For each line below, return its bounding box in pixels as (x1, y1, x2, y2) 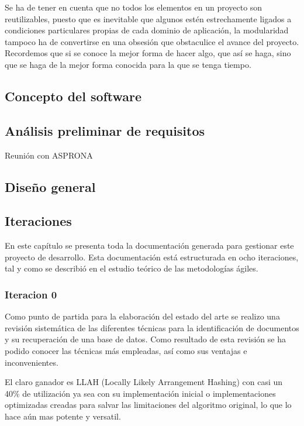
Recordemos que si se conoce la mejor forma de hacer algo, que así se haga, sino (5, 47, 291, 59)
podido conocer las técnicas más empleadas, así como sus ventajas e (5, 344, 247, 356)
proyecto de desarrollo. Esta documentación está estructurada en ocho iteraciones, (5, 250, 299, 263)
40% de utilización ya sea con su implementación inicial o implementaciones (5, 387, 276, 399)
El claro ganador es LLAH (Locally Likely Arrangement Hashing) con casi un (5, 376, 283, 388)
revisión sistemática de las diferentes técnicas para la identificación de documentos (5, 321, 299, 334)
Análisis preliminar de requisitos (5, 121, 205, 139)
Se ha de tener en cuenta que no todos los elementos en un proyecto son (5, 1, 262, 13)
